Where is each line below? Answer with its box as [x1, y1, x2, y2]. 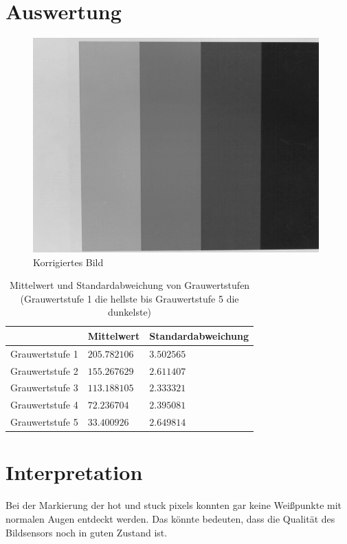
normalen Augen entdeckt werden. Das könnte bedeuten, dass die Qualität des [5, 511, 335, 525]
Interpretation [5, 458, 143, 486]
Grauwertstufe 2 [10, 363, 78, 378]
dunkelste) [107, 305, 152, 319]
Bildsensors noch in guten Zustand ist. [5, 525, 168, 539]
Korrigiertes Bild [33, 254, 104, 269]
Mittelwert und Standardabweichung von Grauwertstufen [9, 278, 250, 292]
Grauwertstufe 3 [10, 380, 78, 395]
